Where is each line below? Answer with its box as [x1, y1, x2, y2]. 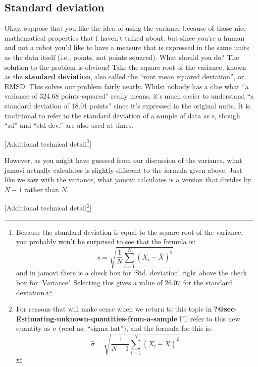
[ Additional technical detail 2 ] [4, 201, 92, 213]
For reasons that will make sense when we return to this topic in [16, 304, 212, 314]
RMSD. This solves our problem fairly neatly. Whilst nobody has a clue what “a [4, 81, 249, 91]
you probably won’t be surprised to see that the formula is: [16, 236, 196, 247]
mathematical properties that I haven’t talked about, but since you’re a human [4, 32, 245, 43]
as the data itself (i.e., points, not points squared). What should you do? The [4, 52, 239, 62]
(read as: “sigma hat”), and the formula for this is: [58, 323, 212, 333]
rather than [24, 184, 59, 194]
